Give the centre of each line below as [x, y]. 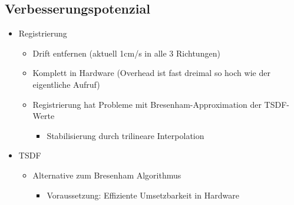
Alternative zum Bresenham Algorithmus [107, 175]
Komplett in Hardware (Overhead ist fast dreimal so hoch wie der [151, 73]
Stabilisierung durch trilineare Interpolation [125, 135]
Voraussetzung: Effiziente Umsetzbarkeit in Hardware [143, 195]
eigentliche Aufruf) [66, 84]
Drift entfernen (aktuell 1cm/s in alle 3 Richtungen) [126, 53]
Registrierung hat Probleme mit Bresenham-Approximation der [147, 104]
